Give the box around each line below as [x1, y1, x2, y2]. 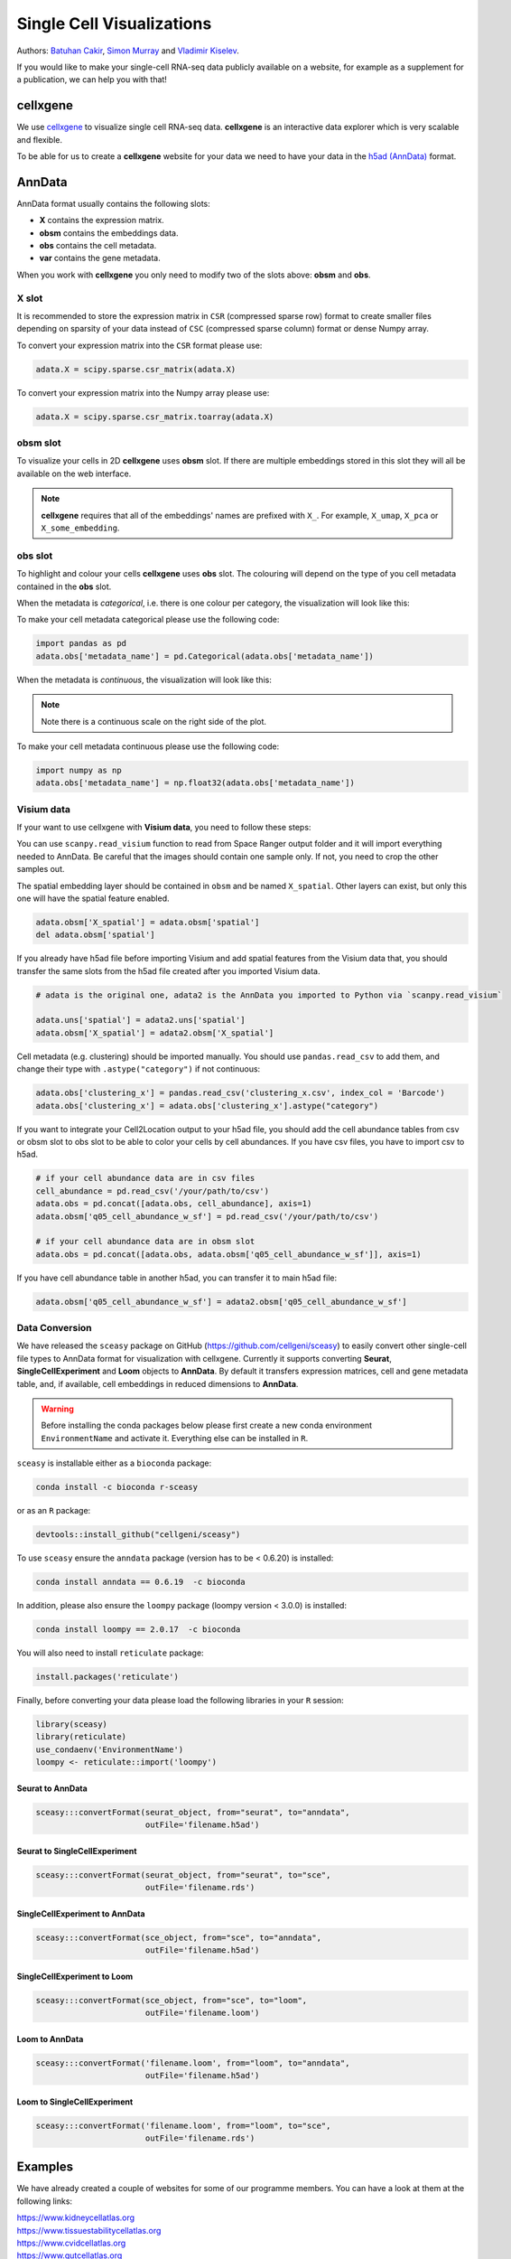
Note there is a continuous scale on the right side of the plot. [41, 716, 266, 726]
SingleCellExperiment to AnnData [16, 1907, 145, 1919]
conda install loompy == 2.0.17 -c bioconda [35, 1625, 241, 1635]
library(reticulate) [35, 1731, 126, 1742]
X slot [16, 292, 43, 305]
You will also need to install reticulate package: [16, 1647, 204, 1658]
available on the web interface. [16, 468, 132, 479]
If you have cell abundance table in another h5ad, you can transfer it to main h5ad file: [16, 1272, 338, 1283]
